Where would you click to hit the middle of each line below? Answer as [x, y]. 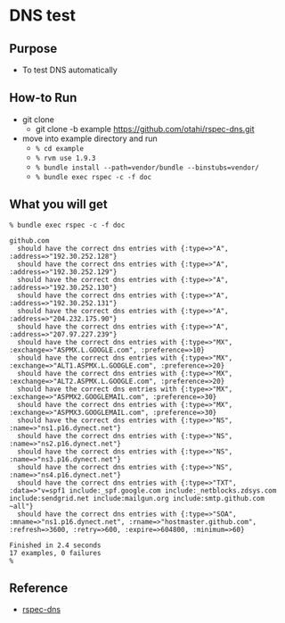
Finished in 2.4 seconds [55, 545]
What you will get [59, 205]
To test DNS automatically [69, 70]
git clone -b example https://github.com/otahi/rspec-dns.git [145, 129]
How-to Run [43, 98]
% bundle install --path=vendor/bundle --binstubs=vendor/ [147, 167]
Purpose [33, 49]
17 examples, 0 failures [55, 553]
